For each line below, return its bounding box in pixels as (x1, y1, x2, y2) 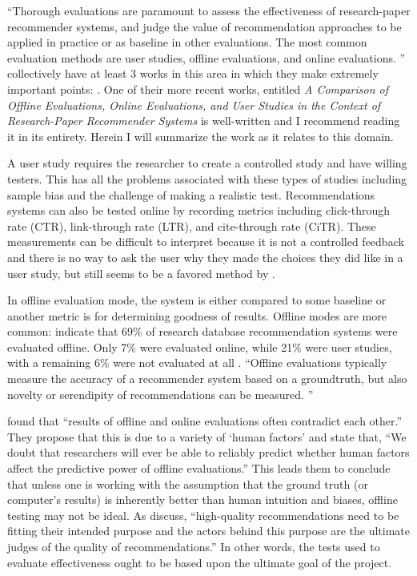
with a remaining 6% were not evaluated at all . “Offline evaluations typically (7, 354, 387, 371)
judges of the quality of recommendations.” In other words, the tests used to (7, 538, 380, 554)
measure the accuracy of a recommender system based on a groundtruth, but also (7, 370, 407, 387)
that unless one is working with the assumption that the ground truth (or (7, 475, 368, 492)
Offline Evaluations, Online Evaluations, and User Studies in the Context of (7, 96, 381, 113)
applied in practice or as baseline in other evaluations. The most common (7, 34, 367, 50)
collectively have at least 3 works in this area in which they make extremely (7, 65, 379, 82)
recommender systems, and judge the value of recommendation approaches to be (7, 18, 402, 34)
